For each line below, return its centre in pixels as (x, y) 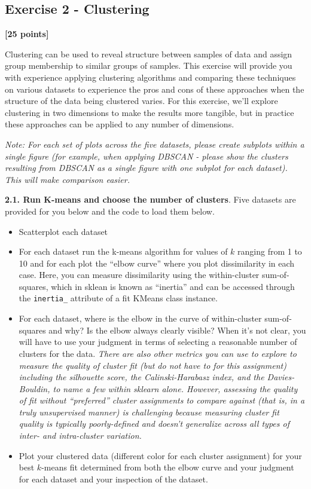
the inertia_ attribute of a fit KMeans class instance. (118, 298)
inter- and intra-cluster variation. (80, 435)
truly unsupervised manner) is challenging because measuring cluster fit (149, 412)
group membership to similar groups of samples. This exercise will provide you (149, 65)
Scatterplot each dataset (63, 231)
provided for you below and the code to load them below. (110, 211)
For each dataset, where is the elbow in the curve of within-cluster (140, 318)
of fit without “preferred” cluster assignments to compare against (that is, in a (162, 400)
